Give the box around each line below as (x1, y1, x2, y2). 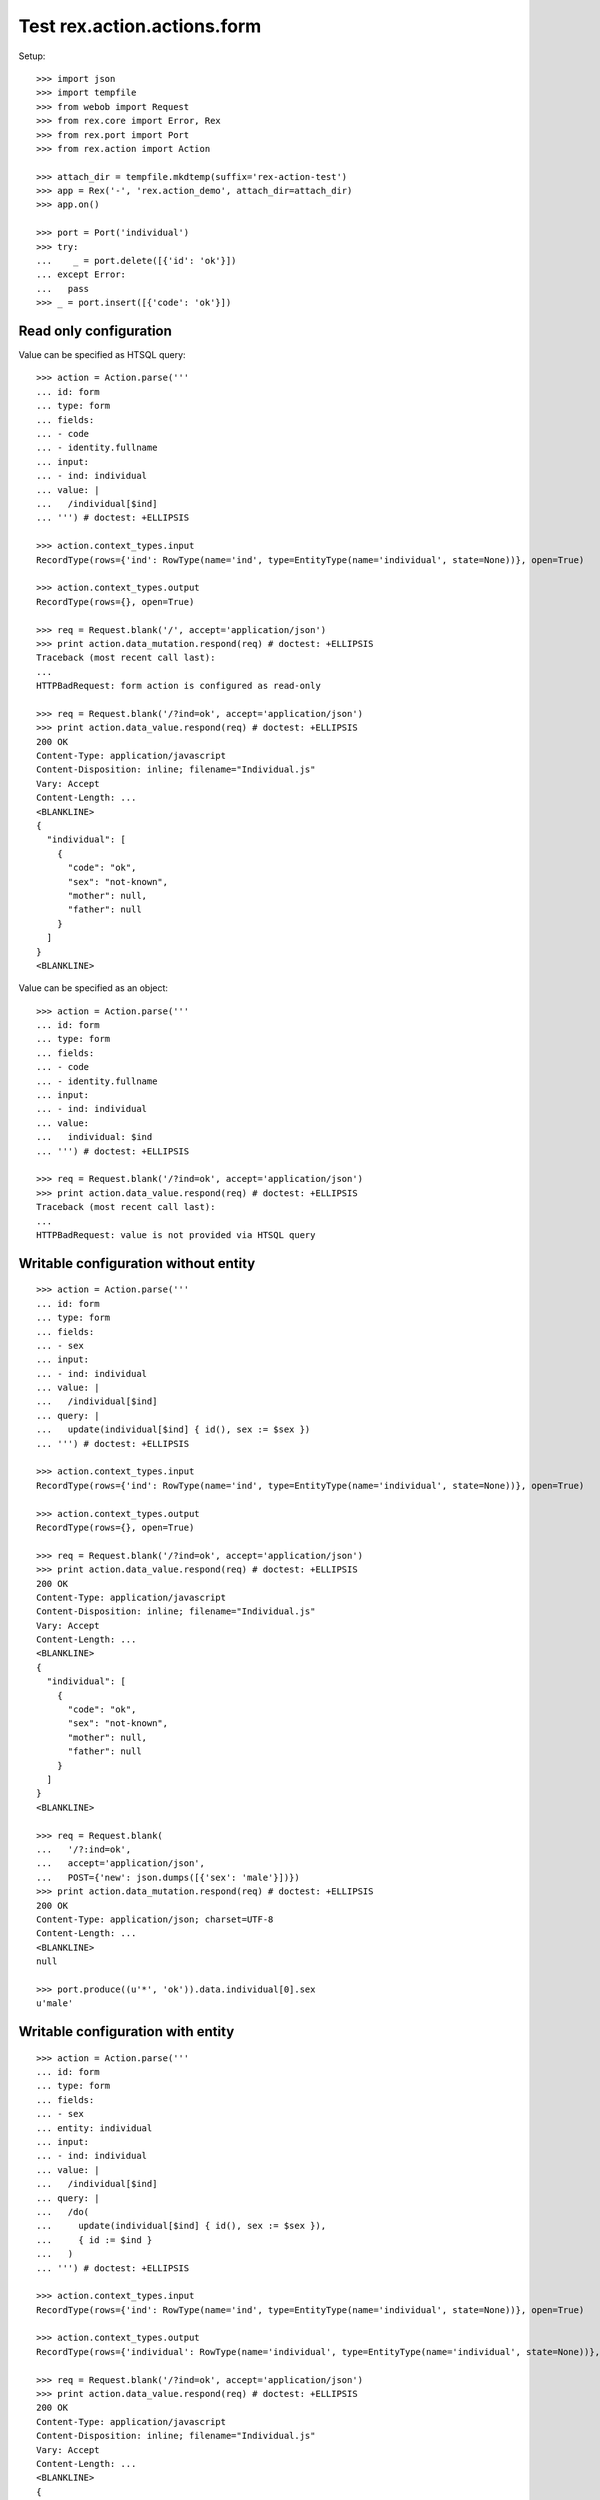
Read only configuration (18, 323, 172, 339)
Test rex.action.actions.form (18, 15, 262, 37)
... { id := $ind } (36, 2234, 153, 2245)
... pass (36, 283, 90, 294)
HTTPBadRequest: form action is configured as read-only (36, 680, 322, 692)
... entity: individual (36, 2122, 153, 2134)
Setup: (18, 50, 46, 62)
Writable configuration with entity (18, 2023, 235, 2040)
